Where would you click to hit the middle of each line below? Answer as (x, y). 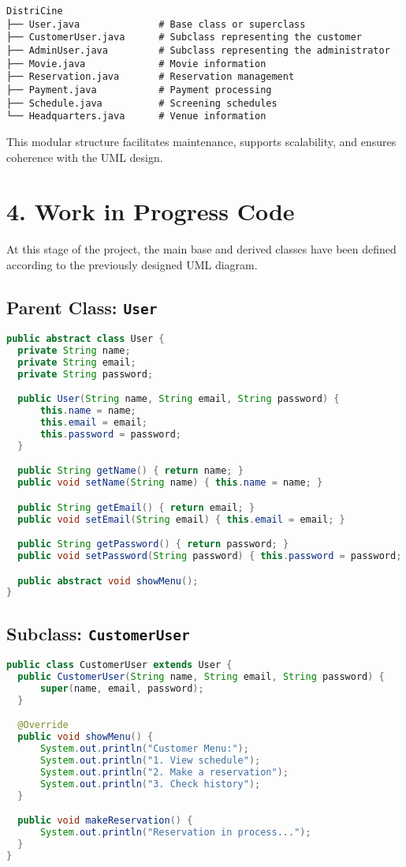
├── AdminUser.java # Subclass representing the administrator (198, 50)
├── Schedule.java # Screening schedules (142, 103)
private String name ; (74, 351)
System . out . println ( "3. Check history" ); (150, 784)
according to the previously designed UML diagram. (132, 264)
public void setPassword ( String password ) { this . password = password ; (210, 556)
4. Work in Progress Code (151, 211)
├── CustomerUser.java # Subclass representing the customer (184, 38)
